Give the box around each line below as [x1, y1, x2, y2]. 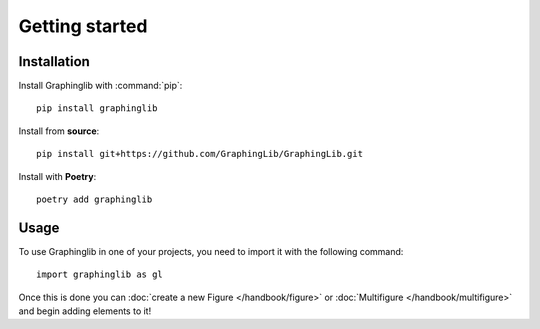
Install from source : [18, 125, 100, 137]
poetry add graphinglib [36, 194, 153, 205]
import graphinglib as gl [36, 269, 164, 280]
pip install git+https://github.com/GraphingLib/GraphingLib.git [36, 148, 364, 160]
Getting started [18, 15, 148, 37]
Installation [18, 53, 90, 70]
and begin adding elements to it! [18, 305, 152, 317]
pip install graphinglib [36, 103, 158, 114]
